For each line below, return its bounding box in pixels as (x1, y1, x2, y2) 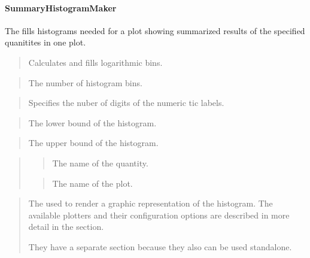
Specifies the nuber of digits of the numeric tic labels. (28, 96, 224, 109)
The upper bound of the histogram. (28, 136, 159, 149)
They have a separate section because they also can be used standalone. (28, 240, 292, 253)
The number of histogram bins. (28, 76, 142, 89)
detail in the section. (28, 220, 104, 233)
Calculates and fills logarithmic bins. (28, 56, 163, 68)
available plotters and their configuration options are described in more (28, 208, 290, 221)
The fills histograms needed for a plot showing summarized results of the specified (5, 24, 305, 37)
